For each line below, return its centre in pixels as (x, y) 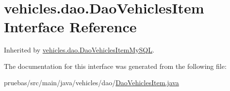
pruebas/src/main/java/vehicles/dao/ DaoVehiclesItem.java (91, 82)
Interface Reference (70, 27)
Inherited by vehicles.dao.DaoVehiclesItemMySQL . (79, 50)
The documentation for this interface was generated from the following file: (115, 66)
